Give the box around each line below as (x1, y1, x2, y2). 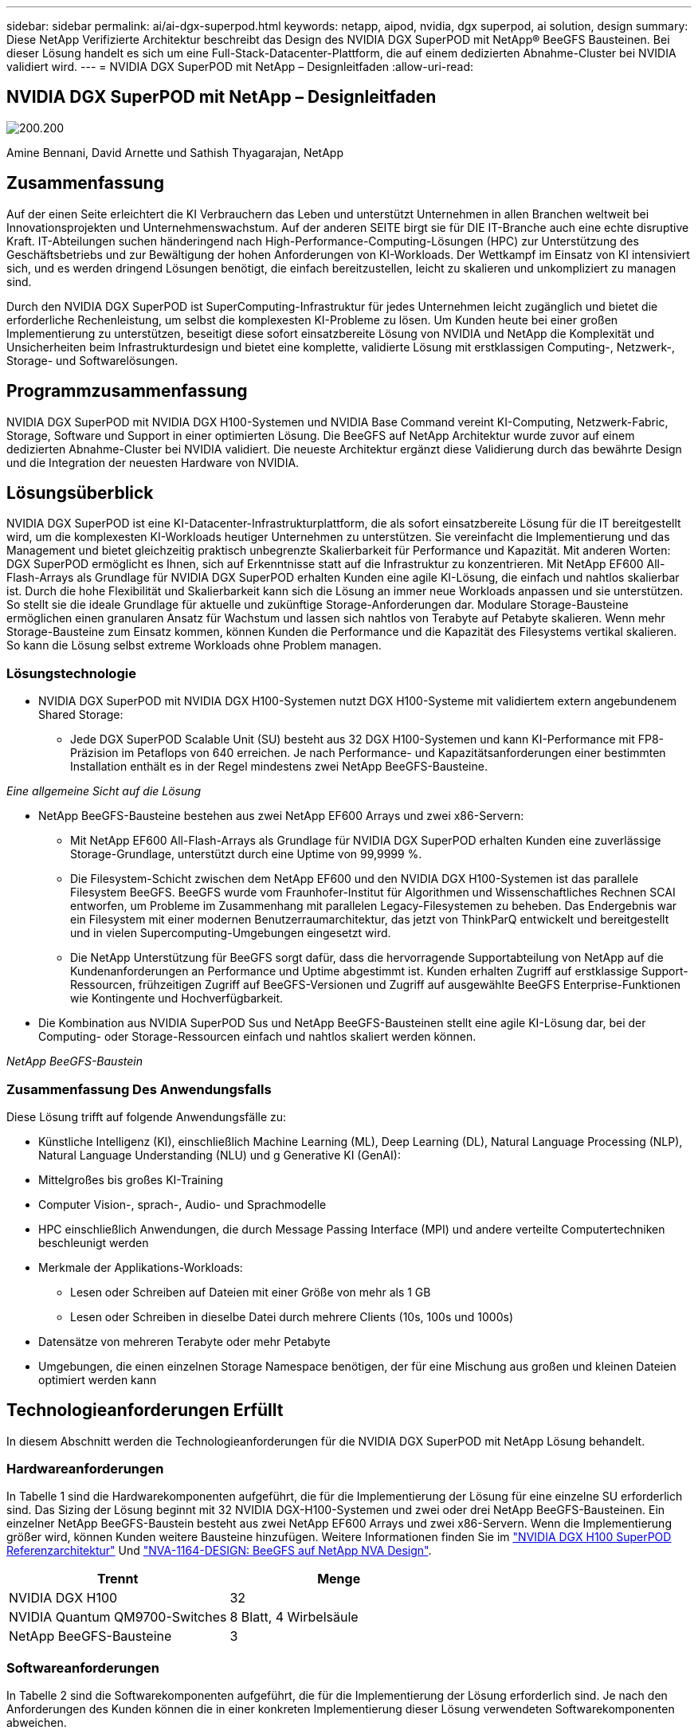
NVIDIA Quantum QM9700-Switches (9, 1609, 227, 1626)
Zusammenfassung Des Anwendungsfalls (6, 1081, 272, 1097)
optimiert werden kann (38, 1372, 157, 1387)
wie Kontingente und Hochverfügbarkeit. (70, 991, 284, 1006)
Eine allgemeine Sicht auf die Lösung (6, 784, 202, 798)
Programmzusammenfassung (6, 381, 248, 402)
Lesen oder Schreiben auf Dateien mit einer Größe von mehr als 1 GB (70, 1285, 431, 1299)
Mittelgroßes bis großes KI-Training (38, 1172, 224, 1187)
